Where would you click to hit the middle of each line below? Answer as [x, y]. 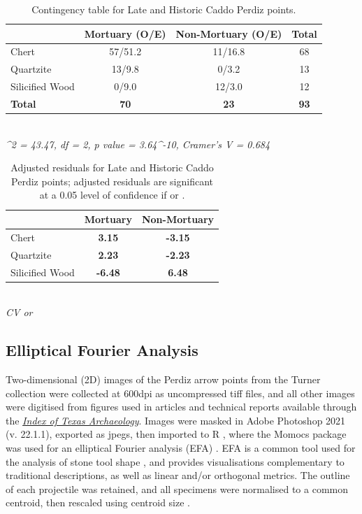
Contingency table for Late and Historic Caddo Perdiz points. [164, 9]
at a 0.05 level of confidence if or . [112, 195]
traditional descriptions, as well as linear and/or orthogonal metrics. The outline [178, 475]
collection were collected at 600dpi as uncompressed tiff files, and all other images [180, 393]
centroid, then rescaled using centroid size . [98, 502]
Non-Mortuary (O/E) [229, 33]
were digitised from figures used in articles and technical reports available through [181, 407]
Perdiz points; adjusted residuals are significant [112, 181]
